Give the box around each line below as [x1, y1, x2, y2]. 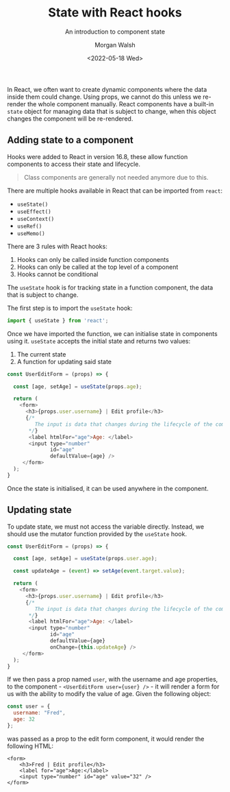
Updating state [7, 504, 72, 516]
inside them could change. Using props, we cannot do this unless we [7, 93, 202, 101]
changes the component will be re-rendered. [7, 115, 133, 123]
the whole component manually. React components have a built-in [27, 99, 214, 108]
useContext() [16, 215, 55, 222]
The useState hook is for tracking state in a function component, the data [7, 283, 214, 291]
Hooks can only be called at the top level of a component [16, 263, 179, 271]
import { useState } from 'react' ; [7, 317, 109, 324]
